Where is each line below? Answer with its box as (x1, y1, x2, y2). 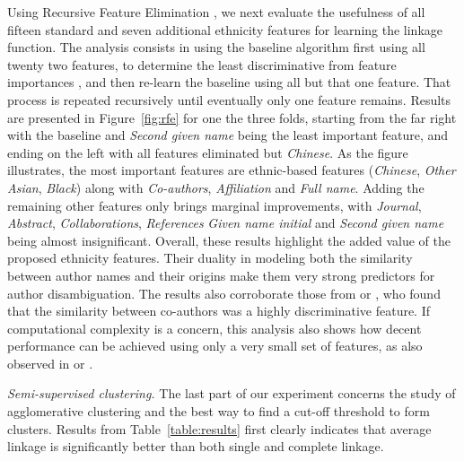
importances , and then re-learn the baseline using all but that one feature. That (7, 73, 451, 91)
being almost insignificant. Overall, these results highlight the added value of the (7, 230, 451, 249)
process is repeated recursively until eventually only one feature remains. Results (7, 90, 451, 109)
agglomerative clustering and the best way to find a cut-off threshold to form (7, 402, 430, 421)
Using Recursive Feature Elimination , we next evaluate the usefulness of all (7, 3, 425, 21)
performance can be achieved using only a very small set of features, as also (7, 336, 423, 355)
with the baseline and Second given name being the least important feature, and (7, 126, 449, 144)
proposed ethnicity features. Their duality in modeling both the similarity (7, 248, 413, 267)
